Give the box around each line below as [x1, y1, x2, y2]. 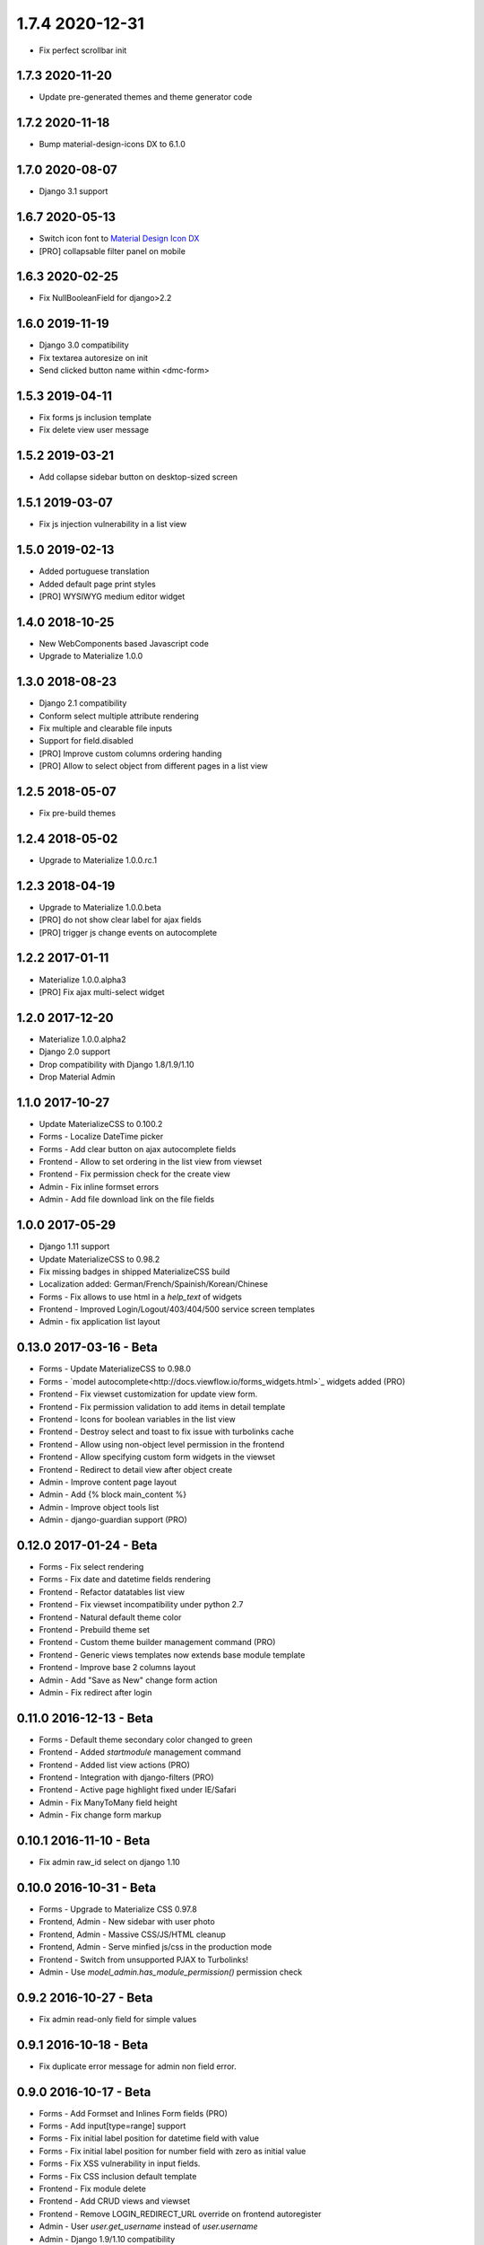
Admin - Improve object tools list [39, 1501, 160, 1512]
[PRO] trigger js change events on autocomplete [39, 927, 218, 938]
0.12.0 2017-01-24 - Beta [16, 1537, 158, 1553]
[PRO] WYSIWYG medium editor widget [39, 591, 186, 602]
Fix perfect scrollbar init [39, 45, 127, 56]
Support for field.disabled [39, 735, 134, 746]
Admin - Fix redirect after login [39, 1686, 152, 1697]
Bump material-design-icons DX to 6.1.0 [39, 139, 186, 150]
